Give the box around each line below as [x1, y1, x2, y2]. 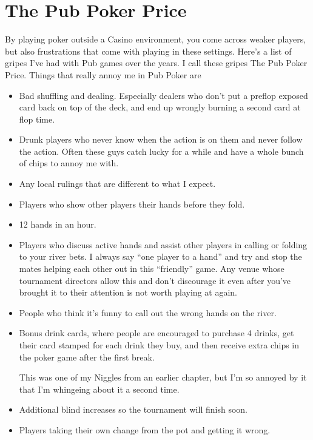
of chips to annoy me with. [19, 157, 119, 169]
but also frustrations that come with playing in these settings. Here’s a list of [5, 44, 292, 57]
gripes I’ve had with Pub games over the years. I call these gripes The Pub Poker [5, 56, 308, 69]
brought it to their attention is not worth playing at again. [19, 286, 237, 299]
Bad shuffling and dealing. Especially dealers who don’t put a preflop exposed [19, 89, 308, 101]
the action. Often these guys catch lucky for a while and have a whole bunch [19, 144, 304, 157]
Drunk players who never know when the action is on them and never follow [19, 133, 303, 146]
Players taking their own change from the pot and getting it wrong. [19, 423, 271, 436]
